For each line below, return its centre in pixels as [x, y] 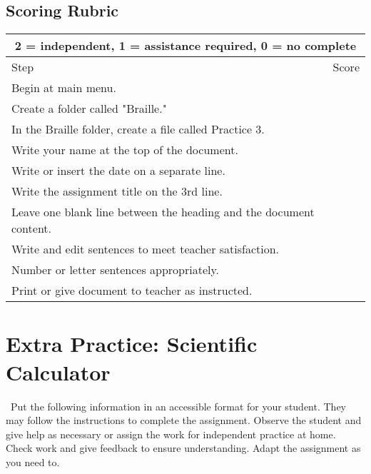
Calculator [58, 372]
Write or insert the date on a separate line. [118, 171]
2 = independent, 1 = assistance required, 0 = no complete [185, 46]
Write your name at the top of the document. [125, 150]
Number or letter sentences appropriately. [116, 270]
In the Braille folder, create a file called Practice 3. [138, 129]
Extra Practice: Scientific [132, 344]
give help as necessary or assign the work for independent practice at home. [171, 434]
